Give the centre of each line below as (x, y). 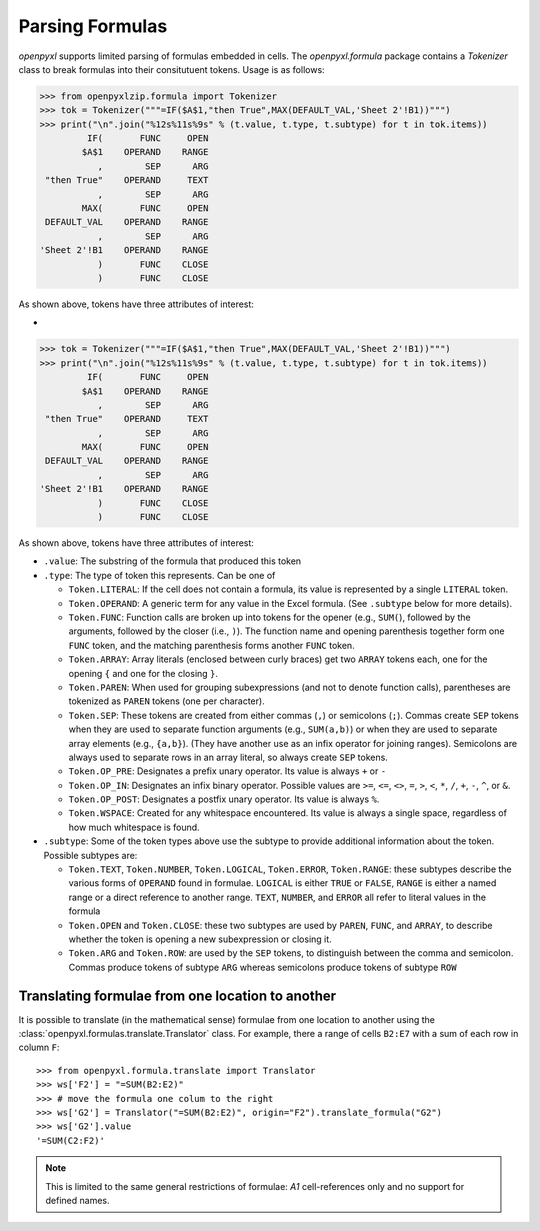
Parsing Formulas (93, 26)
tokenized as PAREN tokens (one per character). (166, 701)
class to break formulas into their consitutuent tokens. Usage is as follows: (171, 69)
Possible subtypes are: (90, 855)
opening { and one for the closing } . (143, 673)
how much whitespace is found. (134, 827)
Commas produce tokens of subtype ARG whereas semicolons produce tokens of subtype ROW (262, 967)
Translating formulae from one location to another (177, 995)
